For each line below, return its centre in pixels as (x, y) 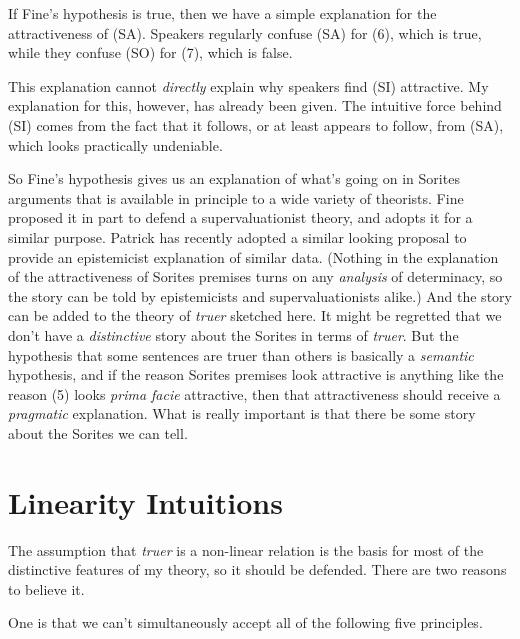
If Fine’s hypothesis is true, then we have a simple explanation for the (222, 13)
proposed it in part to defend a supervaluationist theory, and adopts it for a (240, 217)
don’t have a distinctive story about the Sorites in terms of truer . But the (233, 334)
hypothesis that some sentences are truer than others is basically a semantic (241, 354)
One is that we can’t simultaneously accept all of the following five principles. (245, 622)
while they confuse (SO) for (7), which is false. (150, 52)
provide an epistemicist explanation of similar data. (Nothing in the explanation (253, 256)
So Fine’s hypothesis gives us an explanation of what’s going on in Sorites (234, 178)
